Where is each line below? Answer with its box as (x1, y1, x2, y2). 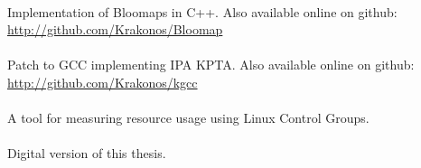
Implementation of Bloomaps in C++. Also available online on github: (7, 2, 398, 21)
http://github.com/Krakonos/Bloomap (7, 20, 223, 39)
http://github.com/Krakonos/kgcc (7, 72, 198, 91)
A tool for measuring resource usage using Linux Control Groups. (7, 108, 370, 127)
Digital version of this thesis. (7, 144, 166, 163)
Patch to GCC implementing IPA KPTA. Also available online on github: (7, 55, 415, 74)
